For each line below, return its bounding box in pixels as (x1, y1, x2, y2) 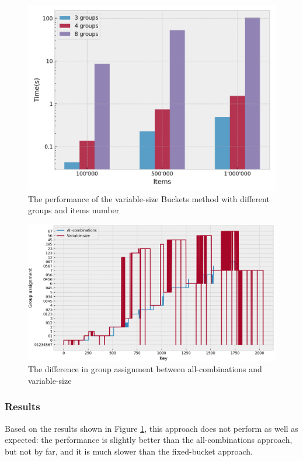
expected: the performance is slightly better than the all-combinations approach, (5, 434, 292, 446)
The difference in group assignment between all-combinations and (28, 363, 262, 375)
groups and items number (28, 204, 120, 216)
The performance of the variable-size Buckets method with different (28, 192, 270, 204)
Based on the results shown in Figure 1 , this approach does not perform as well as (5, 422, 298, 434)
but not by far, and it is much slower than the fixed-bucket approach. (5, 445, 253, 457)
